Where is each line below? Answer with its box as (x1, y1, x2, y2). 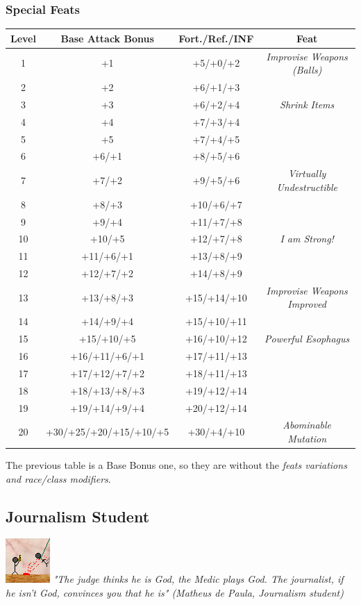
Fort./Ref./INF (178, 31, 254, 45)
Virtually (287, 166, 326, 181)
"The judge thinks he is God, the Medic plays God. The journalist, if (53, 572, 344, 586)
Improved (287, 297, 326, 311)
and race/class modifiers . (6, 471, 111, 486)
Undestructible (276, 179, 337, 194)
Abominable (283, 417, 332, 432)
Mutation (287, 431, 327, 445)
